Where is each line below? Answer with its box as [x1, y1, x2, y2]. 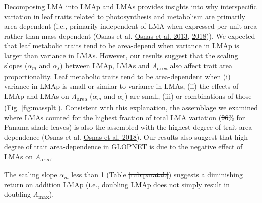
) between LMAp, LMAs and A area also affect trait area [60, 60, 233, 72]
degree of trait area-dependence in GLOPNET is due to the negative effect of [4, 141, 243, 152]
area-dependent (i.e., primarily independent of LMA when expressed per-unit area [4, 21, 257, 31]
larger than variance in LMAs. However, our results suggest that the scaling [4, 50, 238, 60]
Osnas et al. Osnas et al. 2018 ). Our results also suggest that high [44, 131, 248, 142]
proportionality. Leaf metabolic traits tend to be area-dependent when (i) [4, 71, 231, 81]
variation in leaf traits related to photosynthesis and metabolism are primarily [4, 11, 245, 21]
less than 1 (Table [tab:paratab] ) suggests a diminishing [71, 169, 243, 180]
